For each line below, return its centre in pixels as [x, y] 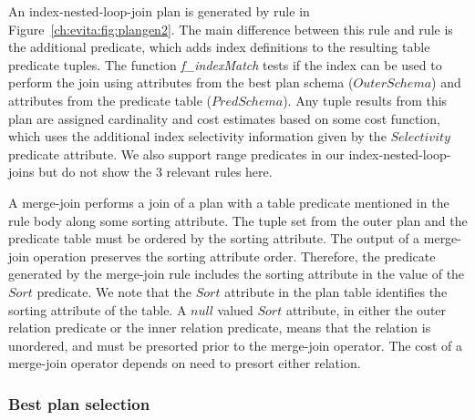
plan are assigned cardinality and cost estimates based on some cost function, [224, 118]
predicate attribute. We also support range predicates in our [176, 154]
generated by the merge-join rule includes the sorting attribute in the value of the [237, 274]
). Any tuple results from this [365, 100]
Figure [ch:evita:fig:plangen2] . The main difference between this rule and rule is [231, 29]
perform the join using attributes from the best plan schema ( [181, 82]
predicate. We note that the [114, 291]
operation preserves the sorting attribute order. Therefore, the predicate [234, 256]
